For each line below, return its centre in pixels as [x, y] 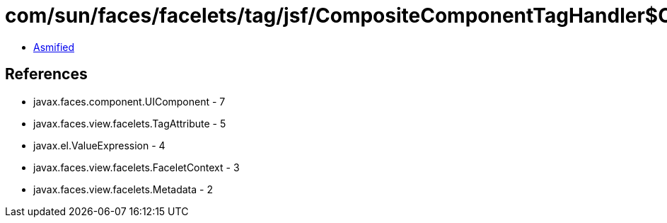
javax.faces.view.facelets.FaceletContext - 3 [137, 167]
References [46, 74]
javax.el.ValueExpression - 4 [99, 145]
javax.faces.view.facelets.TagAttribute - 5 [130, 123]
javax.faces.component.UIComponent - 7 [129, 101]
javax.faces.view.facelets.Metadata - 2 [123, 189]
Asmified [54, 47]
